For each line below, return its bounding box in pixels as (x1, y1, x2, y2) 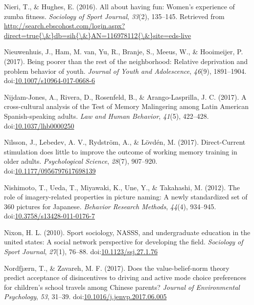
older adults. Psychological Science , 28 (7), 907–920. (4, 156, 158, 166)
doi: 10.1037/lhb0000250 (4, 120, 74, 131)
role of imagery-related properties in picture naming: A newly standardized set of (4, 192, 248, 202)
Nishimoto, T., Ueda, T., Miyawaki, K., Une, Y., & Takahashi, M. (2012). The (4, 182, 240, 192)
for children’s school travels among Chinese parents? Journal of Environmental (4, 282, 240, 292)
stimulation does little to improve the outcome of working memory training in (4, 146, 237, 156)
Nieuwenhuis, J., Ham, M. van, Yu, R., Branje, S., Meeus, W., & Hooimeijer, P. (4, 46, 243, 57)
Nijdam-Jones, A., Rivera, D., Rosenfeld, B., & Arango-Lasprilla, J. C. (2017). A (4, 91, 247, 102)
